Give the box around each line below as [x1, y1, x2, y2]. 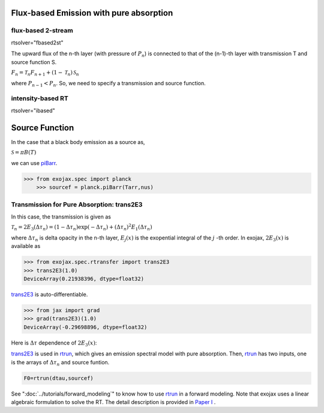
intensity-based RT [11, 94, 68, 103]
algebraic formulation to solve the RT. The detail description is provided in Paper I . [11, 399, 216, 405]
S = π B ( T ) [11, 149, 37, 156]
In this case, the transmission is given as [11, 213, 111, 220]
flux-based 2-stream [11, 26, 73, 35]
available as [11, 243, 41, 250]
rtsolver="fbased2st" [11, 39, 64, 46]
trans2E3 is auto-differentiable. [11, 291, 88, 298]
